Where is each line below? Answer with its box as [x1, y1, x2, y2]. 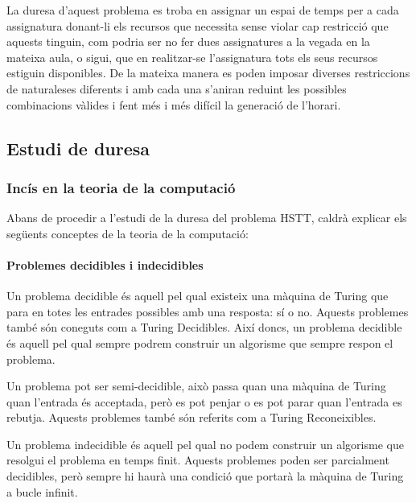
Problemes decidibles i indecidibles [6, 256, 204, 273]
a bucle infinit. [6, 483, 78, 500]
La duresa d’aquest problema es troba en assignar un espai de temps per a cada [6, 2, 399, 18]
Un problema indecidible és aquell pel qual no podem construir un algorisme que [6, 435, 404, 452]
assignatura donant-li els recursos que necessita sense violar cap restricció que [6, 17, 389, 34]
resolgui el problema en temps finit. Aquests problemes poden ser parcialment [6, 451, 389, 468]
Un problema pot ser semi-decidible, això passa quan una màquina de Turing [6, 377, 386, 394]
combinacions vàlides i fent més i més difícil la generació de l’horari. [6, 96, 341, 113]
